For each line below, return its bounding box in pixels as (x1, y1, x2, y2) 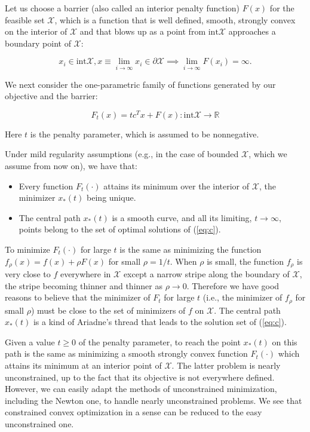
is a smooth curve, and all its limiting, (112, 211, 252, 223)
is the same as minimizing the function (119, 243, 262, 256)
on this (272, 335, 297, 348)
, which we (248, 148, 287, 160)
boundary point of (5, 36, 71, 49)
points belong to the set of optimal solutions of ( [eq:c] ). (19, 223, 221, 235)
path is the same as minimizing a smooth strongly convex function (5, 347, 248, 360)
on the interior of (5, 25, 67, 38)
